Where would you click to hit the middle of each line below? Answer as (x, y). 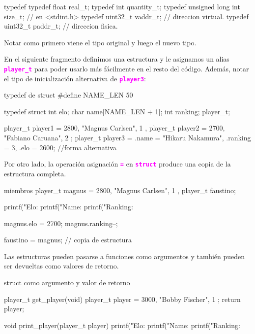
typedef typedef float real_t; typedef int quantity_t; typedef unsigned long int (122, 6)
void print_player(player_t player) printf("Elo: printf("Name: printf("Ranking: (122, 325)
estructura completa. (35, 173)
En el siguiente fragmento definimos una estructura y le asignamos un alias (117, 59)
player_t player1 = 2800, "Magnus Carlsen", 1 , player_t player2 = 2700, (114, 128)
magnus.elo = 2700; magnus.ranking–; (61, 223)
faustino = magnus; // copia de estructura (68, 240)
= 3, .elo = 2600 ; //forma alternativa (60, 147)
